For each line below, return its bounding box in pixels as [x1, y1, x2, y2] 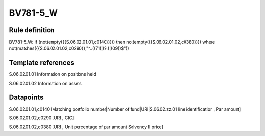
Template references [9, 59, 75, 67]
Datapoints [9, 93, 44, 101]
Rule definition [9, 26, 55, 34]
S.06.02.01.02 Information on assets [9, 80, 82, 86]
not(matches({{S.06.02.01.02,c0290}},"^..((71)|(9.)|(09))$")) [9, 45, 130, 51]
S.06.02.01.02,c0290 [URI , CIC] [9, 115, 74, 121]
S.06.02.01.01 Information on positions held [9, 71, 97, 77]
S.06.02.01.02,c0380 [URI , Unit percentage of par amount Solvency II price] [9, 124, 164, 130]
